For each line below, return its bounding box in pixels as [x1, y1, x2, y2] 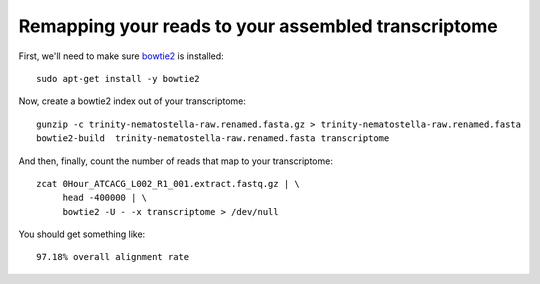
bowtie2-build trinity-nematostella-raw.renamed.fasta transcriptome [36, 133, 390, 144]
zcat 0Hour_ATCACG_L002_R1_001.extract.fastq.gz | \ [36, 178, 300, 189]
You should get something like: [18, 228, 146, 240]
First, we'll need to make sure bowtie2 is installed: [18, 50, 224, 62]
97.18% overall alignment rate [36, 251, 190, 263]
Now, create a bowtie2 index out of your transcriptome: [18, 95, 247, 107]
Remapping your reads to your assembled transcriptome [18, 15, 499, 37]
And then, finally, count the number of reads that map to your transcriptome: [18, 155, 334, 167]
